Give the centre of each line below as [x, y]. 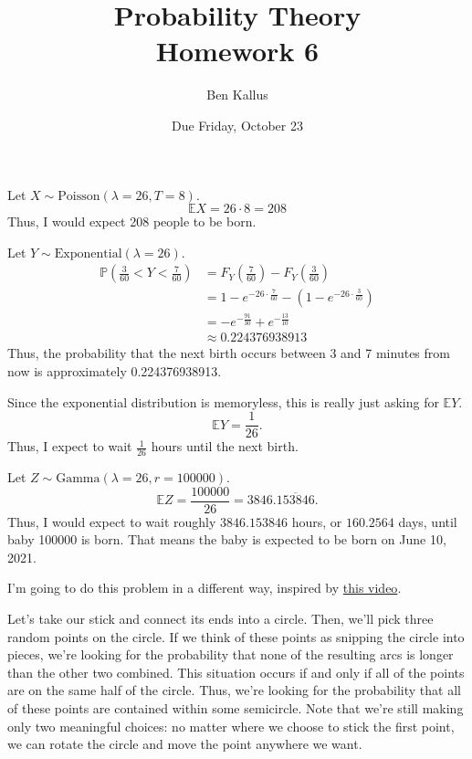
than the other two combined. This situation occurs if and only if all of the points [236, 672]
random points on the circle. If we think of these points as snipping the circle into [236, 636]
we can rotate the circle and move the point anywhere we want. [185, 744]
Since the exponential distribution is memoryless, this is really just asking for [223, 401]
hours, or [317, 521]
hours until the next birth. [225, 446]
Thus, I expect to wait [70, 446]
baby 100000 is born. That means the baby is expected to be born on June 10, [227, 539]
